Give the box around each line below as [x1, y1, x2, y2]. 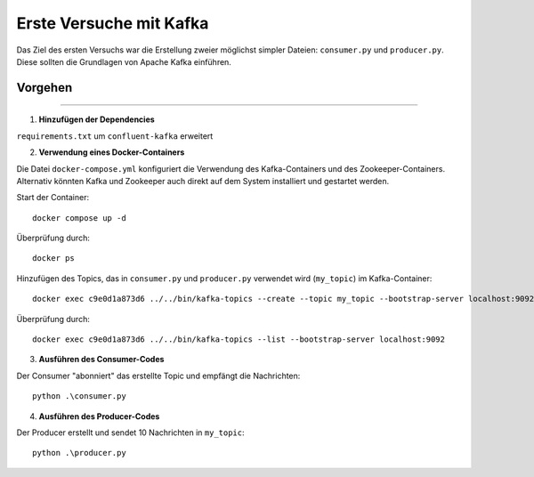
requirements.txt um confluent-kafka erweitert [16, 130, 214, 141]
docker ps [32, 254, 75, 263]
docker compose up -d [32, 213, 126, 222]
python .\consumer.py [32, 392, 126, 401]
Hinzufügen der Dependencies [38, 114, 155, 125]
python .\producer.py [32, 448, 126, 458]
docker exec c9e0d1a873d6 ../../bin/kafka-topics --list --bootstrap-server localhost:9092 [32, 335, 445, 344]
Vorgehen [16, 80, 73, 95]
